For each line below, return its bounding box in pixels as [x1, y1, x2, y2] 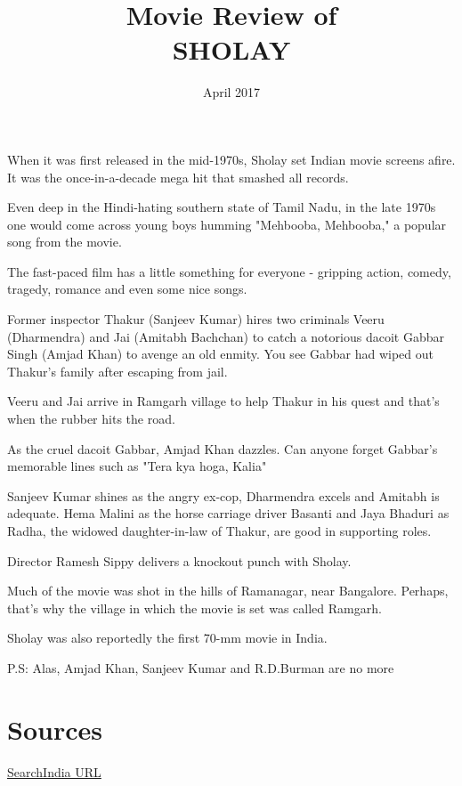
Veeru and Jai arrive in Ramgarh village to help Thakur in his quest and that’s [7, 392, 440, 410]
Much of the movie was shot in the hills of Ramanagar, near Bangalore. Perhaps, [7, 581, 449, 600]
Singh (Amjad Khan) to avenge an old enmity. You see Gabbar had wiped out [7, 344, 434, 363]
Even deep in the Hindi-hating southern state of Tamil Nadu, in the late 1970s [7, 198, 436, 216]
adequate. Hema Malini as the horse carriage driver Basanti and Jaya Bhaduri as [7, 504, 450, 523]
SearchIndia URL [7, 762, 101, 781]
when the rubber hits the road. [7, 409, 175, 428]
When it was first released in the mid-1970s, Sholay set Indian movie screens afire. [7, 150, 456, 168]
